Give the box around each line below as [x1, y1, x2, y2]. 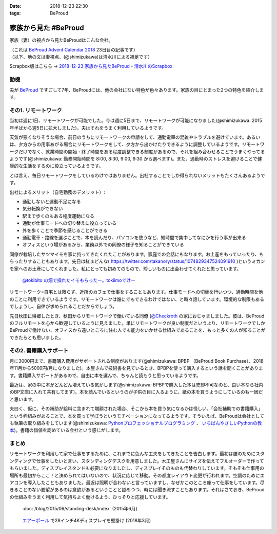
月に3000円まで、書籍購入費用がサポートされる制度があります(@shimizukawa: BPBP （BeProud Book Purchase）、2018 [9, 358, 264, 364]
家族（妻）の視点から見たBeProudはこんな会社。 [9, 37, 113, 43]
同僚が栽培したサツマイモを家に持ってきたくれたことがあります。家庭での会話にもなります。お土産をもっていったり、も [9, 251, 264, 257]
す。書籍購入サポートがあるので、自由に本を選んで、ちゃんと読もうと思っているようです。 [9, 372, 201, 378]
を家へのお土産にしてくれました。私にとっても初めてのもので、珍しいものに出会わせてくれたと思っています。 [9, 265, 242, 272]
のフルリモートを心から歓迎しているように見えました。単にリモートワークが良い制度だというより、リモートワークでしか [9, 319, 265, 326]
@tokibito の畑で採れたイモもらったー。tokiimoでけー [22, 277, 135, 283]
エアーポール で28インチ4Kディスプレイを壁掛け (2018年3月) [22, 517, 151, 523]
